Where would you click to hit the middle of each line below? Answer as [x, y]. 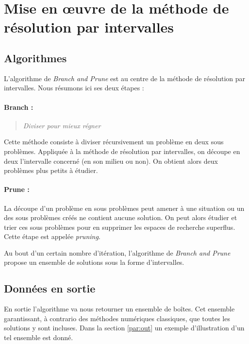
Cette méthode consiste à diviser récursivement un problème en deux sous [114, 142]
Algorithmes [35, 58]
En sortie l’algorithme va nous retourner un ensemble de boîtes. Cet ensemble [119, 309]
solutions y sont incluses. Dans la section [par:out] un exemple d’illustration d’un [124, 328]
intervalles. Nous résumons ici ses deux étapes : [74, 88]
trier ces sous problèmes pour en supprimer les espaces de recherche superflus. [120, 227]
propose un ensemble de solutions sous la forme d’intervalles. [94, 262]
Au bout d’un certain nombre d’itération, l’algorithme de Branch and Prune [117, 252]
